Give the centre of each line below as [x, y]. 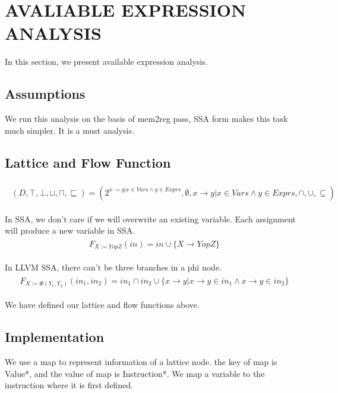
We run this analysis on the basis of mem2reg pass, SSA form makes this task [146, 119]
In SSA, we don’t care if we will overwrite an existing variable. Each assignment [150, 218]
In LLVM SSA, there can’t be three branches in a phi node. [113, 267]
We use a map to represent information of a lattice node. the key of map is [141, 362]
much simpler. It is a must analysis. [70, 130]
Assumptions [45, 94]
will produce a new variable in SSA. [70, 230]
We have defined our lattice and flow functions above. [102, 305]
